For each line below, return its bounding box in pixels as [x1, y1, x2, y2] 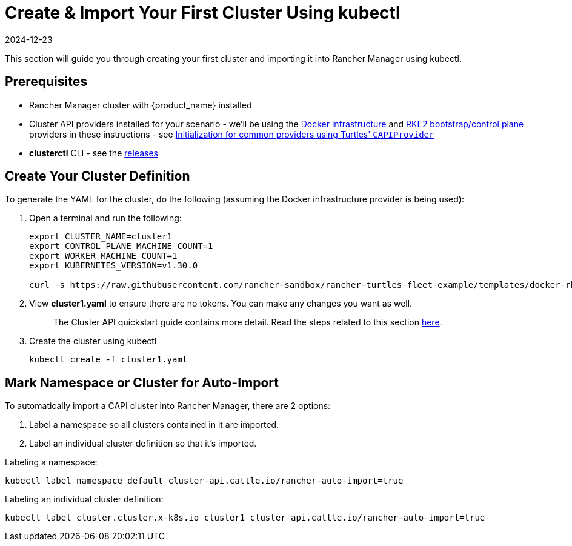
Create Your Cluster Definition [5, 168, 190, 184]
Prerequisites [5, 74, 87, 90]
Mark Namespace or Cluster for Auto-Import [5, 375, 279, 390]
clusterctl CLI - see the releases [29, 147, 158, 158]
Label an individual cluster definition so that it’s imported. [29, 438, 257, 449]
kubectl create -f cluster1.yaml [29, 355, 188, 365]
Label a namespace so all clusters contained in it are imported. [29, 419, 279, 430]
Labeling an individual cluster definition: [5, 494, 164, 505]
